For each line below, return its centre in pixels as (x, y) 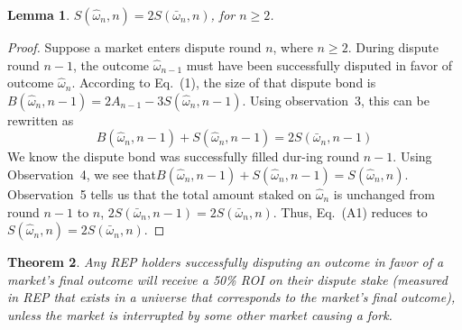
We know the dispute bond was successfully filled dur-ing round (184, 156)
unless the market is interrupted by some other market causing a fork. (200, 314)
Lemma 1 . (39, 14)
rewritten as (41, 119)
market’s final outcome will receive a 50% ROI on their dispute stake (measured (227, 279)
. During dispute (393, 47)
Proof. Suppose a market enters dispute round (134, 47)
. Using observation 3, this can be (336, 100)
